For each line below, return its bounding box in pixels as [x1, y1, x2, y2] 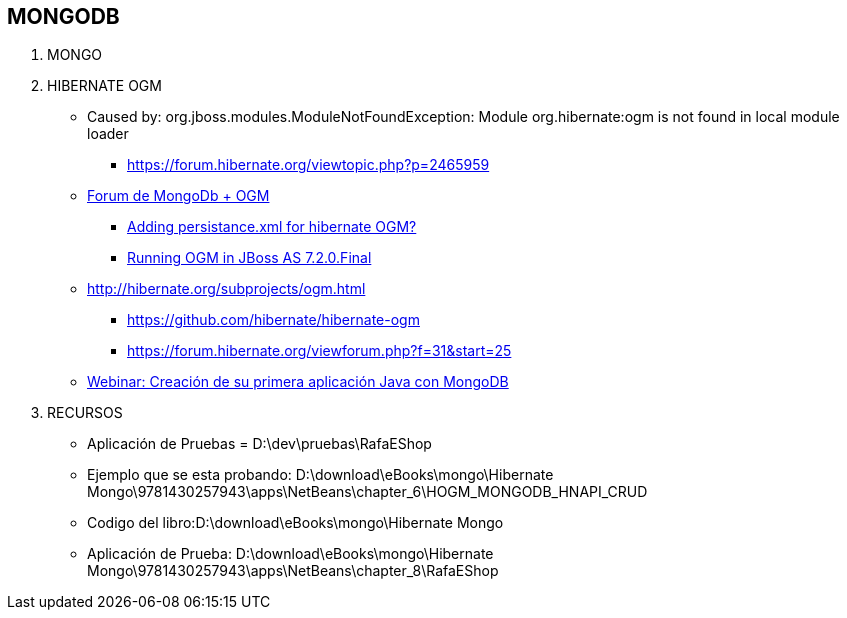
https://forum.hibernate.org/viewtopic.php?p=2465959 [127, 156, 490, 174]
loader [87, 125, 129, 143]
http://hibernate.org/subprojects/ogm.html [87, 280, 366, 298]
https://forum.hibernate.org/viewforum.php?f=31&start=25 [127, 342, 512, 360]
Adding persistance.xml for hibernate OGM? [127, 218, 417, 236]
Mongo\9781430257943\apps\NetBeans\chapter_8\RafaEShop [87, 562, 499, 580]
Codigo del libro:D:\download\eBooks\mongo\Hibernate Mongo [87, 514, 504, 532]
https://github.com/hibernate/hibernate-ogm [127, 311, 420, 329]
